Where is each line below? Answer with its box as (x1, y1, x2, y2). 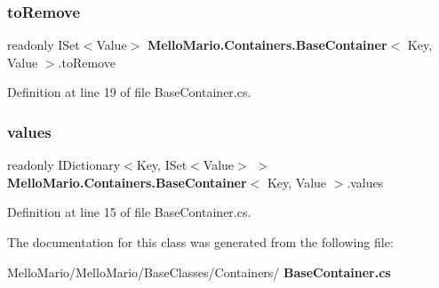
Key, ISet (136, 156, 188, 174)
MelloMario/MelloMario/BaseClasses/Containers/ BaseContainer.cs (7, 262, 391, 281)
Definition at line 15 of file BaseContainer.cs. (7, 203, 251, 221)
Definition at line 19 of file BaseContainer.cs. (7, 83, 251, 101)
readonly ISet (7, 36, 80, 54)
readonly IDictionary (7, 156, 121, 174)
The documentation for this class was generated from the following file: (7, 233, 394, 251)
